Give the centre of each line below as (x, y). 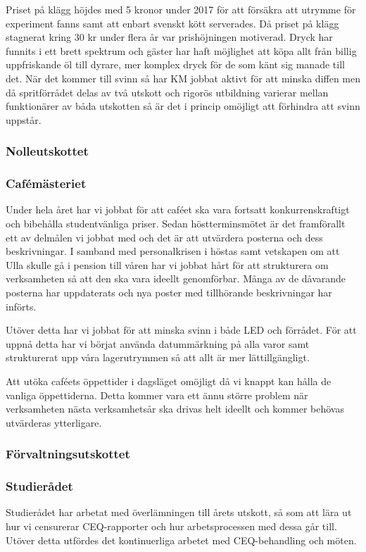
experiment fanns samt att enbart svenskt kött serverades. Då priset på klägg (172, 23)
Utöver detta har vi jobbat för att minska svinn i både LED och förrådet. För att (181, 330)
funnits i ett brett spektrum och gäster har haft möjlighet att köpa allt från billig (181, 50)
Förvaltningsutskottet (68, 454)
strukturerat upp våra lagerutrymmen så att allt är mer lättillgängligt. (158, 357)
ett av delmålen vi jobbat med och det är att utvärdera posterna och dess (164, 237)
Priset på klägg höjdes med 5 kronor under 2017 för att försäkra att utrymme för (181, 9)
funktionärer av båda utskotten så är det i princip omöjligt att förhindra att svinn (183, 106)
